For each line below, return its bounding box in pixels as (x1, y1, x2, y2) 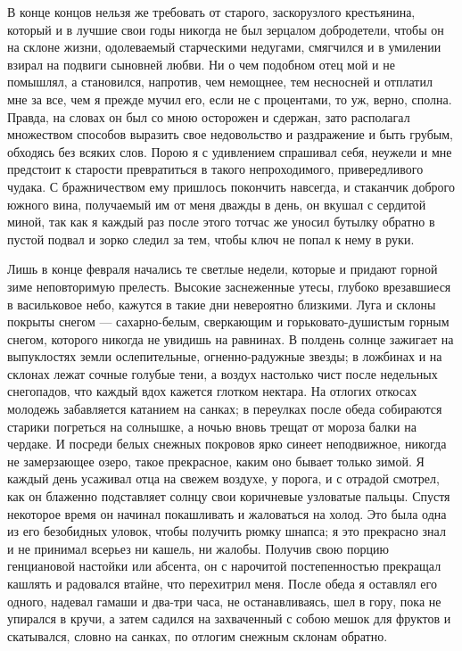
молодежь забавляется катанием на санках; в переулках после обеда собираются (7, 400, 442, 418)
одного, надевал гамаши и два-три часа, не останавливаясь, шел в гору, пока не (7, 591, 441, 610)
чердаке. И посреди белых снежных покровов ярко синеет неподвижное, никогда (7, 434, 447, 453)
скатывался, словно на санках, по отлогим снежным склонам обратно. (7, 626, 388, 645)
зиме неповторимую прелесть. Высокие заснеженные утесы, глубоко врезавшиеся (7, 276, 451, 295)
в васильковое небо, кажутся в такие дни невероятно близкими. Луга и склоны (7, 294, 436, 313)
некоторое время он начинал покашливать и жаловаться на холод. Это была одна (7, 504, 447, 523)
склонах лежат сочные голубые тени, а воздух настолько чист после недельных (7, 364, 438, 383)
